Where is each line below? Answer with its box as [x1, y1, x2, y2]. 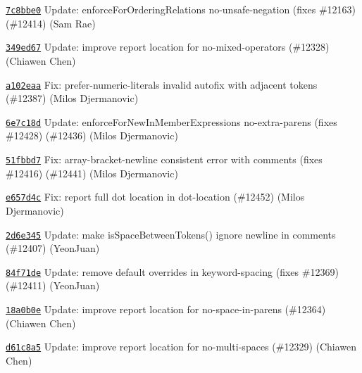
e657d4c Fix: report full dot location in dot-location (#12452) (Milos [6, 189, 305, 204]
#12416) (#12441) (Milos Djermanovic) [6, 165, 178, 180]
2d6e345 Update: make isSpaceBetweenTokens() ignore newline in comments [6, 227, 336, 241]
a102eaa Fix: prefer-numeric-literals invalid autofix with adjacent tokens [6, 77, 318, 91]
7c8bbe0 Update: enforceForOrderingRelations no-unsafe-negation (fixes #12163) [6, 2, 356, 16]
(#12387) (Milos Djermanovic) [6, 91, 139, 106]
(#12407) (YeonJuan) [6, 241, 100, 255]
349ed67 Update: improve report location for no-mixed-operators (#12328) [6, 39, 330, 54]
